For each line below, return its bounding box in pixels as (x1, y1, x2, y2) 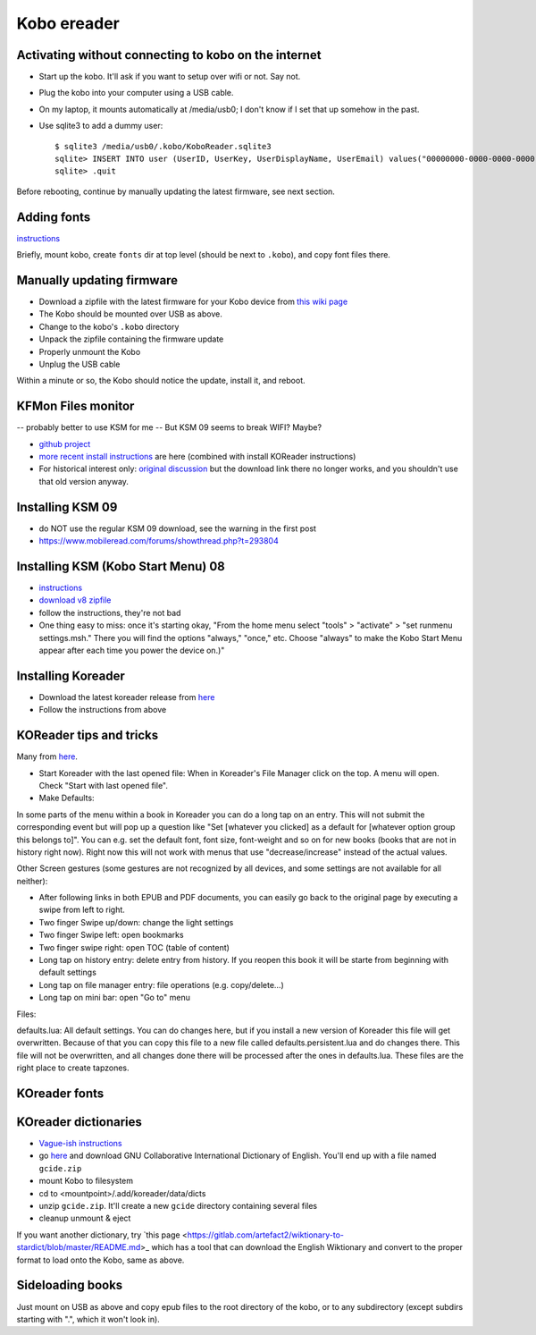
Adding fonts (16, 209, 91, 224)
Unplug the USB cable (38, 359, 121, 369)
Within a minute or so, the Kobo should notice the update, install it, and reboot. (16, 376, 306, 386)
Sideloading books (16, 1278, 123, 1293)
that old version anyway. (38, 476, 130, 486)
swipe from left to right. (38, 904, 125, 916)
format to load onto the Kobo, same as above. (16, 1255, 185, 1265)
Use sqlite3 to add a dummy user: (38, 121, 163, 131)
